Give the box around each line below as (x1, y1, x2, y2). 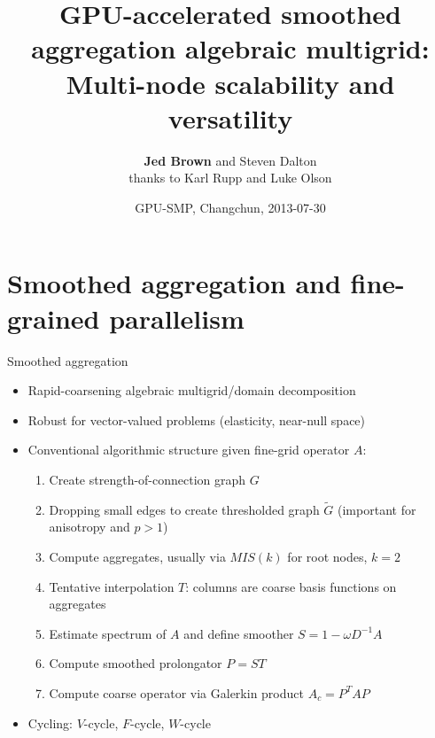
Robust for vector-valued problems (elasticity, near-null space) (27, 410, 366, 429)
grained (7, 299, 100, 336)
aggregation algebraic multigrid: (31, 30, 430, 66)
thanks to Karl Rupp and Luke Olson (128, 168, 332, 187)
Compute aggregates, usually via (49, 547, 226, 565)
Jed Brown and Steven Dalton (144, 151, 317, 169)
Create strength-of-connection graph (49, 470, 246, 488)
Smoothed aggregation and (7, 265, 341, 301)
